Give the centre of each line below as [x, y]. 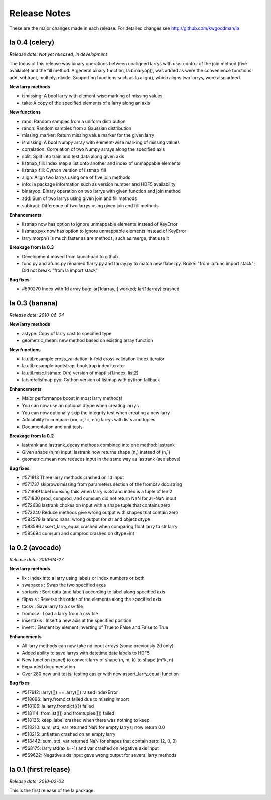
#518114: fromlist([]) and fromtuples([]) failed [68, 713]
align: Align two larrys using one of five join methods [76, 177]
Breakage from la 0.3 [32, 247]
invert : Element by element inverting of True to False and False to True [95, 627]
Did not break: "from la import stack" [60, 270]
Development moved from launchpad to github [70, 256]
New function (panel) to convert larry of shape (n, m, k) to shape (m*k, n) [98, 660]
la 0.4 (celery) [32, 42]
